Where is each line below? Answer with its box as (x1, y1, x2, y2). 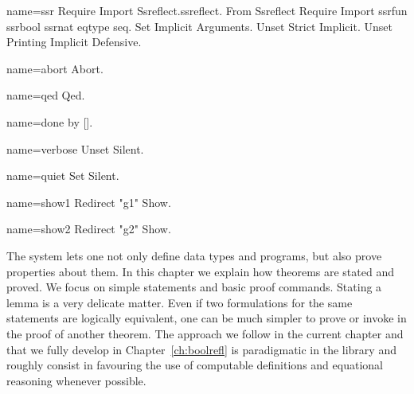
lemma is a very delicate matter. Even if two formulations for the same (6, 294, 353, 310)
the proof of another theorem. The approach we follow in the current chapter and (6, 325, 404, 341)
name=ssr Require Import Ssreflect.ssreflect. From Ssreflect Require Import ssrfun (6, 2, 408, 18)
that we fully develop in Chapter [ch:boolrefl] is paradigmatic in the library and (6, 341, 396, 357)
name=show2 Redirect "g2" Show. (6, 220, 171, 237)
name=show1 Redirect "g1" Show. (6, 193, 171, 210)
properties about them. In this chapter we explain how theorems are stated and (6, 263, 394, 279)
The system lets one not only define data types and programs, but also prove (6, 247, 382, 263)
